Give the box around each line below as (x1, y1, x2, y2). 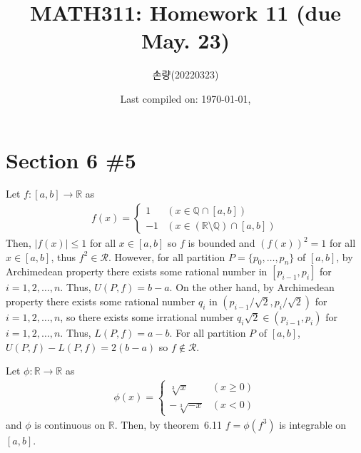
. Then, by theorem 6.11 (114, 417, 222, 432)
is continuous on (34, 417, 106, 432)
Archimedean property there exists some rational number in (6, 264, 268, 279)
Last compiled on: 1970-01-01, (120, 91, 251, 106)
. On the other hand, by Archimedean (169, 280, 335, 295)
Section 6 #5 (6, 145, 136, 174)
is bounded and (188, 235, 255, 250)
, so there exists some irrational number (60, 310, 234, 325)
